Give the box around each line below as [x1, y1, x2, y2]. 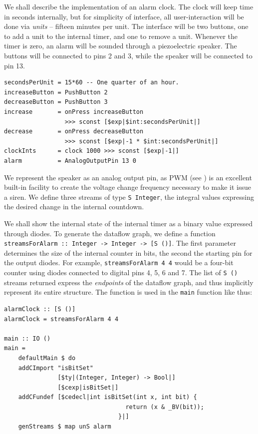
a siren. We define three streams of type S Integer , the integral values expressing [4, 191, 255, 202]
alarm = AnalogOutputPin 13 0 [4, 157, 136, 164]
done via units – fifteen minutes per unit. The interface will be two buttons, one [4, 21, 249, 31]
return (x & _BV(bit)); [125, 403, 204, 411]
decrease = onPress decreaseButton [4, 128, 144, 135]
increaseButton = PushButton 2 [4, 88, 108, 96]
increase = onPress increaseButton [4, 108, 144, 115]
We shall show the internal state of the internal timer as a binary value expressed [4, 218, 253, 228]
